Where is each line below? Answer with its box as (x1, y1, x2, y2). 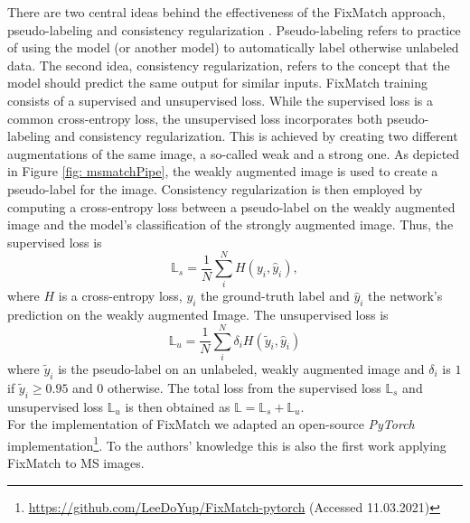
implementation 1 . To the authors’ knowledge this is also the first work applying (7, 433, 446, 454)
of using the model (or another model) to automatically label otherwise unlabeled (7, 38, 459, 57)
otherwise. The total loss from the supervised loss (108, 378, 381, 397)
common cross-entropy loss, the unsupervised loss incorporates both (7, 108, 383, 127)
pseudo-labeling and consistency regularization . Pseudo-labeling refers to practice (7, 20, 461, 39)
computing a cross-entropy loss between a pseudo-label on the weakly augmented (7, 197, 456, 216)
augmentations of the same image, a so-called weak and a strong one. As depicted (7, 144, 460, 163)
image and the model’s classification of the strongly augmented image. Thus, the (7, 215, 454, 234)
